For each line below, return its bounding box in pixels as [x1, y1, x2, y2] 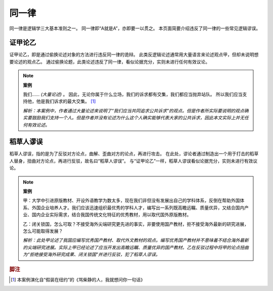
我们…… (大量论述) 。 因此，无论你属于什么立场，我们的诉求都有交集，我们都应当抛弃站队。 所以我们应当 [23, 91, 243, 98]
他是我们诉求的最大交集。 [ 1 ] [36, 99, 96, 105]
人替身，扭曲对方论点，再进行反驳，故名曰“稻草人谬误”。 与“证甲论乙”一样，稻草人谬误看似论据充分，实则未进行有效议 [9, 158, 258, 164]
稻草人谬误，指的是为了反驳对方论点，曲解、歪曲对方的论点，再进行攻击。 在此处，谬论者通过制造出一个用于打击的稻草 [9, 151, 259, 157]
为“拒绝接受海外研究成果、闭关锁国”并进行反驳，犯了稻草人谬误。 [23, 252, 160, 258]
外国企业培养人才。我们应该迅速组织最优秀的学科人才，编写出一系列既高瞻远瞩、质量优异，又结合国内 [31, 205, 245, 211]
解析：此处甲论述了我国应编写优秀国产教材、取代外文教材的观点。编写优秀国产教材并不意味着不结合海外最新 [23, 237, 249, 244]
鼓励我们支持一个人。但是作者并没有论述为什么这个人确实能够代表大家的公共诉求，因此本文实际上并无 [31, 115, 245, 121]
